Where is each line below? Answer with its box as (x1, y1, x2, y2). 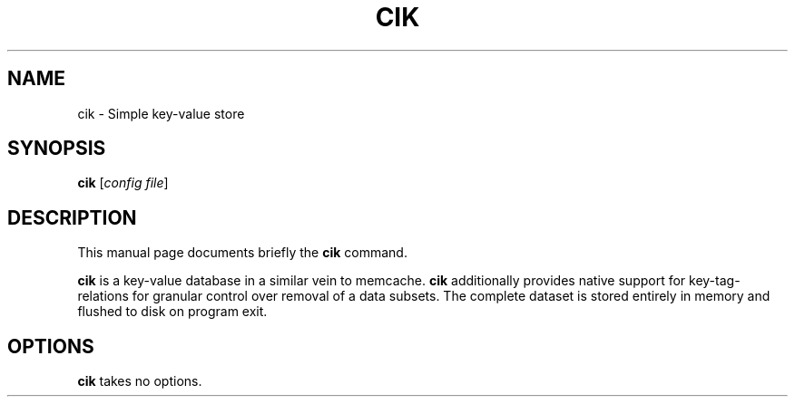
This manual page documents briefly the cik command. (77, 245, 407, 261)
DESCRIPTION (7, 206, 137, 229)
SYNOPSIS (7, 137, 106, 160)
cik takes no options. (77, 373, 202, 390)
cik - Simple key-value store (77, 105, 245, 121)
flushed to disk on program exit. (77, 303, 268, 320)
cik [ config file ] (77, 175, 169, 191)
